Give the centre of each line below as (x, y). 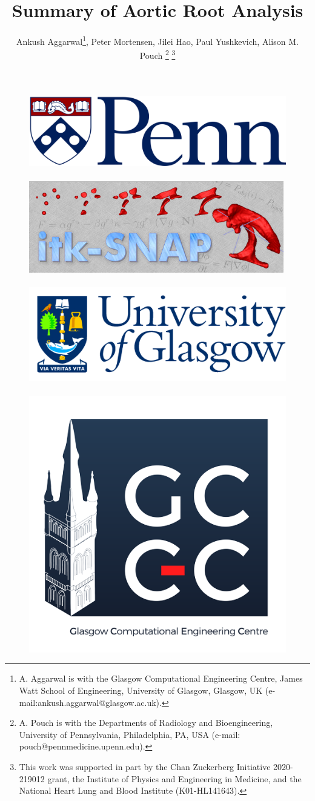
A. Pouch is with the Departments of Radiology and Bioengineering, (146, 723)
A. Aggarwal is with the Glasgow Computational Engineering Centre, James (161, 678)
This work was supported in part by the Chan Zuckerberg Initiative (145, 766)
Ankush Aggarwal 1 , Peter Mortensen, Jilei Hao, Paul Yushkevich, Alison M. (157, 40)
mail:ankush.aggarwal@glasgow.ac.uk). (90, 702)
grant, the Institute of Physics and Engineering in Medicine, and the (174, 778)
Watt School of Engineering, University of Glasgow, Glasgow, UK (141, 690)
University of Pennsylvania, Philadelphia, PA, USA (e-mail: (130, 734)
